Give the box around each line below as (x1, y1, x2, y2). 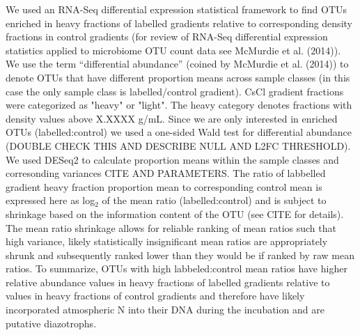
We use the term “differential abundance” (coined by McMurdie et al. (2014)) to (6, 56, 349, 71)
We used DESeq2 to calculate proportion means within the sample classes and (6, 152, 339, 166)
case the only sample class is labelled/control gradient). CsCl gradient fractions (6, 84, 344, 98)
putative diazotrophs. (6, 315, 97, 330)
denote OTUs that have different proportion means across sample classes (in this (6, 70, 350, 84)
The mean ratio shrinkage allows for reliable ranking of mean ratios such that (6, 220, 336, 235)
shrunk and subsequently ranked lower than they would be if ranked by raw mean (6, 247, 354, 262)
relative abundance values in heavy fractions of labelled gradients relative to (6, 274, 330, 289)
